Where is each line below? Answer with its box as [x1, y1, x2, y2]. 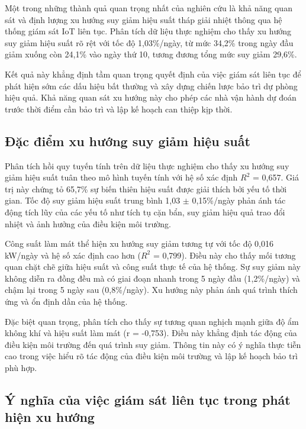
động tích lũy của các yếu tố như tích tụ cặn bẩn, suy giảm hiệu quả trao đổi [5, 205, 285, 218]
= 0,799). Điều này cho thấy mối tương [153, 249, 296, 261]
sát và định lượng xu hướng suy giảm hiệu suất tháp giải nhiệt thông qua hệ [5, 13, 282, 25]
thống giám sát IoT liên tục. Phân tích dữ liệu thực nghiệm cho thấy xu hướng [5, 25, 292, 37]
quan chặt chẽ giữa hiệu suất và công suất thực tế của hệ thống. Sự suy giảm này [5, 260, 301, 273]
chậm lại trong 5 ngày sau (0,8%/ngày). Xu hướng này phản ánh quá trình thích [5, 283, 298, 296]
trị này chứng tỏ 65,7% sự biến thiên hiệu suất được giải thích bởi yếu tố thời [5, 182, 287, 195]
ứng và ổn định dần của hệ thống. [5, 295, 128, 308]
